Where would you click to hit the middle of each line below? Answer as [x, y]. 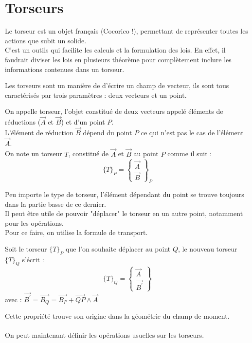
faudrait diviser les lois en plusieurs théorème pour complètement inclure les [118, 59]
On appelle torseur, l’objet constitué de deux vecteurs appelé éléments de [114, 111]
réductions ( [23, 122]
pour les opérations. [34, 223]
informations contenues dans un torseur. [65, 69]
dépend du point [108, 132]
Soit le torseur [26, 248]
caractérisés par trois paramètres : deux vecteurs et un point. [96, 95]
